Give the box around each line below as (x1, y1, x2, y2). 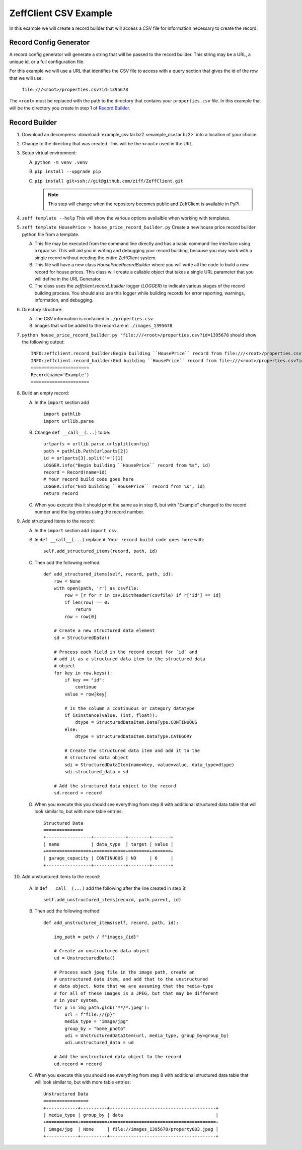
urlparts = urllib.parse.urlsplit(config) (43, 441, 150, 447)
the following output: (22, 339, 65, 345)
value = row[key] (64, 691, 108, 697)
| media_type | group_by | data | (43, 1112, 219, 1118)
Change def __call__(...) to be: (34, 429, 111, 435)
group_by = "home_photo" (64, 1025, 126, 1031)
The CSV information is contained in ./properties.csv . (34, 315, 155, 321)
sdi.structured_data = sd (64, 769, 128, 775)
